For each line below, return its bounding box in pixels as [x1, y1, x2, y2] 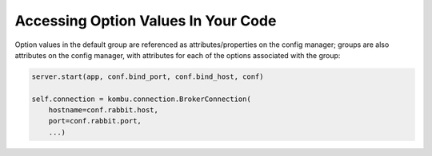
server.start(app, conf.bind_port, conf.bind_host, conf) [31, 72, 264, 81]
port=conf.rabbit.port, [48, 116, 142, 126]
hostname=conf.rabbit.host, [48, 106, 159, 115]
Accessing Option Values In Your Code [14, 12, 277, 29]
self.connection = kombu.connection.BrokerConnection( [31, 94, 251, 103]
